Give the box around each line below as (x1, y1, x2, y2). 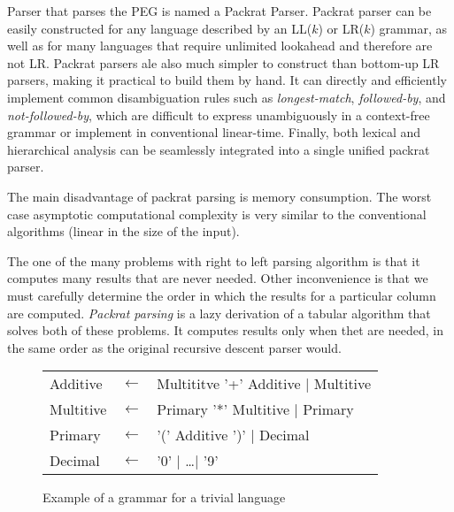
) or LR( (318, 19, 365, 37)
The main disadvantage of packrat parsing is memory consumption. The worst (7, 187, 432, 205)
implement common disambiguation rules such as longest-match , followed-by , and (7, 88, 446, 106)
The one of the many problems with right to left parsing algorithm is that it (7, 251, 420, 270)
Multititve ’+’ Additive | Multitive (157, 373, 372, 394)
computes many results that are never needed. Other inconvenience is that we (7, 269, 428, 287)
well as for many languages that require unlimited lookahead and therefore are (7, 36, 433, 55)
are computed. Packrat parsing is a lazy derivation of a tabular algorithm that (7, 303, 431, 322)
